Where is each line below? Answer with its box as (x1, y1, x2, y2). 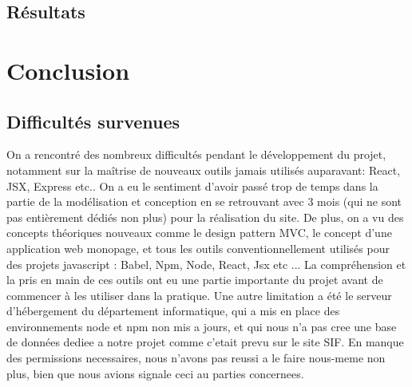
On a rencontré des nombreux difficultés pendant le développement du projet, (6, 146, 386, 163)
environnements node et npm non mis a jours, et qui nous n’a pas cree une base (6, 318, 397, 334)
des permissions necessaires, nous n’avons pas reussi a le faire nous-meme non (6, 349, 386, 366)
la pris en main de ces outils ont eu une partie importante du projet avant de (6, 271, 383, 288)
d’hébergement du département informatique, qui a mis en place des (6, 302, 340, 319)
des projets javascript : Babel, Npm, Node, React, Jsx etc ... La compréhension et (6, 255, 406, 272)
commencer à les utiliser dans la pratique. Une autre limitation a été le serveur (6, 286, 392, 303)
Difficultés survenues (6, 109, 180, 133)
